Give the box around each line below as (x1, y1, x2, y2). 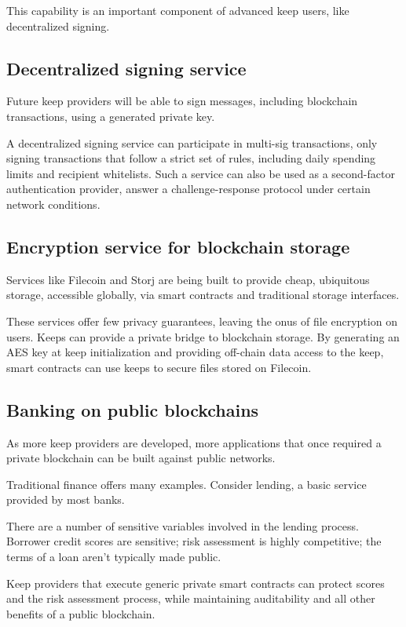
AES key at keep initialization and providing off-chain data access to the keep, (6, 344, 384, 360)
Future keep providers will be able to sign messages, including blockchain (6, 93, 358, 109)
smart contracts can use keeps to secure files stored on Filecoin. (6, 359, 312, 375)
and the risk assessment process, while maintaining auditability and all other (6, 590, 375, 607)
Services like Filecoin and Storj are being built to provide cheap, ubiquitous (6, 271, 370, 287)
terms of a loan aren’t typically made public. (6, 549, 221, 565)
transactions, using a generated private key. (6, 108, 215, 124)
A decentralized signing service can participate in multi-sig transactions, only (6, 134, 378, 151)
